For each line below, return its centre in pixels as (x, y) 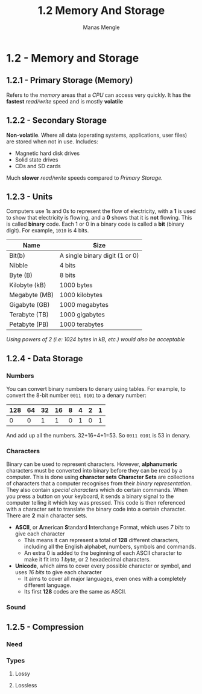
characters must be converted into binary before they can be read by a (94, 471)
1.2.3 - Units (30, 196)
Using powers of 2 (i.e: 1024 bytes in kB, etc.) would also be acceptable (96, 339)
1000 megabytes (84, 305)
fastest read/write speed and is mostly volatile (65, 101)
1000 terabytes (82, 324)
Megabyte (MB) (32, 295)
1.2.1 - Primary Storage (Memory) (70, 80)
